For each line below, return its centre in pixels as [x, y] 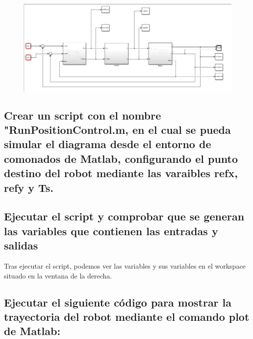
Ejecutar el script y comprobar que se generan [124, 216]
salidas [21, 245]
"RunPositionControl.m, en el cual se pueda [117, 129]
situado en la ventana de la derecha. [58, 275]
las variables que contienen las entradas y [111, 231]
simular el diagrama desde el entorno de [108, 144]
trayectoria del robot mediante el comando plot [127, 316]
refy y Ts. [29, 187]
